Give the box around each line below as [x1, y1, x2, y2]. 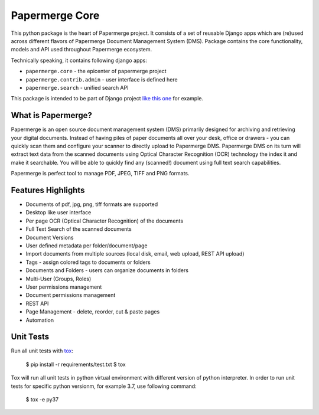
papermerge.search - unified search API [25, 84, 129, 91]
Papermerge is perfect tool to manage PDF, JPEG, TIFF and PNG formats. [11, 170, 190, 177]
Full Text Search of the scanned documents [25, 226, 132, 233]
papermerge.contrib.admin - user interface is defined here [25, 76, 178, 83]
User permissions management [25, 283, 102, 290]
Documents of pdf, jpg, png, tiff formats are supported [25, 201, 158, 208]
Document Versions [25, 234, 74, 241]
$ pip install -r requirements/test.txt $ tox [25, 361, 126, 368]
